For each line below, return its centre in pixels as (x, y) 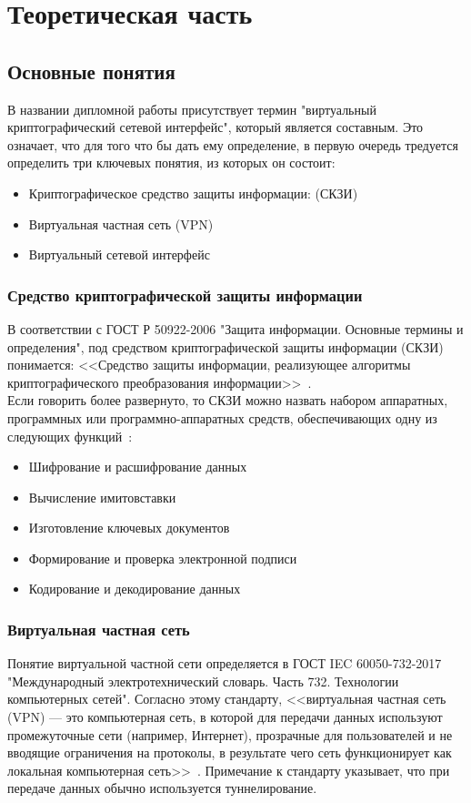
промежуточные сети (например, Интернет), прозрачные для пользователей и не (230, 734)
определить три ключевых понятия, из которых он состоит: (171, 163)
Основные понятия (91, 71)
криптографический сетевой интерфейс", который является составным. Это (215, 127)
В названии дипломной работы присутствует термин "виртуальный (192, 109)
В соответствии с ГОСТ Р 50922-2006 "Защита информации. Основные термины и (235, 328)
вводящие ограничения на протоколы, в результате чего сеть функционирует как (230, 752)
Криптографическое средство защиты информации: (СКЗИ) (193, 193)
